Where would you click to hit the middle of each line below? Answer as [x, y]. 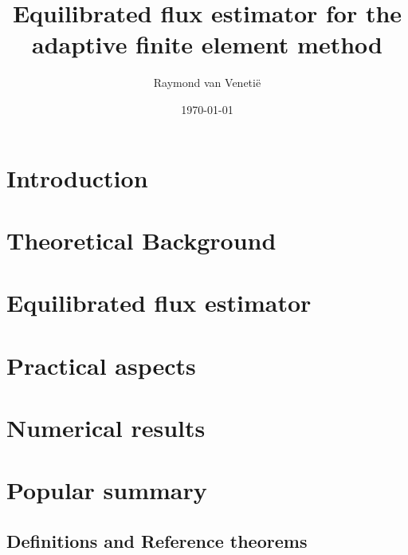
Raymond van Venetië [207, 83]
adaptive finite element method [207, 44]
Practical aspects [101, 365]
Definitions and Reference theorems [157, 540]
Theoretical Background [141, 240]
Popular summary [107, 490]
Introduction [77, 177]
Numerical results [106, 427]
